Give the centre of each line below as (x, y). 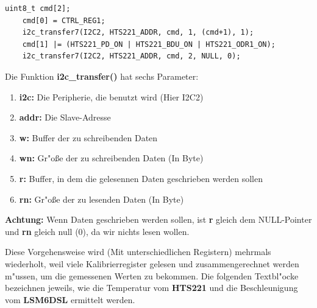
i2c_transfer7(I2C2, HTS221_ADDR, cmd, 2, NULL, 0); (131, 56)
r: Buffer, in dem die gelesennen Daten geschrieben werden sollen (141, 178)
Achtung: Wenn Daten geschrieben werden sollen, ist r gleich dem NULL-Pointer (158, 219)
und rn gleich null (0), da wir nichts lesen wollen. (97, 231)
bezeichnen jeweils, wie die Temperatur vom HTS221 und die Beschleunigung (151, 288)
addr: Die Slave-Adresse (65, 117)
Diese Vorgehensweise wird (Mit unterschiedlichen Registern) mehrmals (138, 252)
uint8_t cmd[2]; (38, 9)
